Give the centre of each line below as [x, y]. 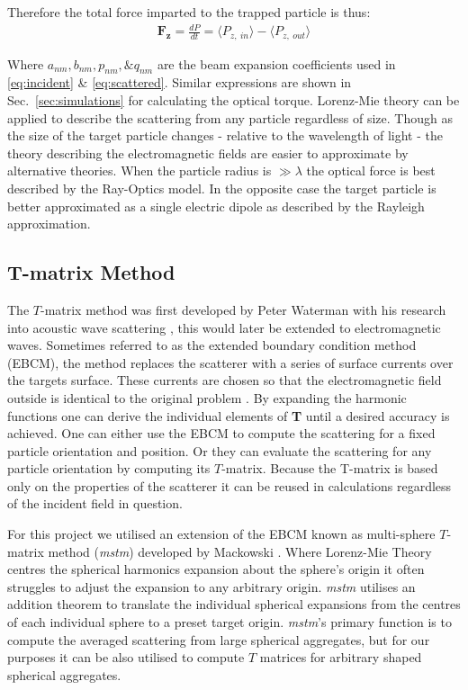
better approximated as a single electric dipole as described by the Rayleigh [216, 206]
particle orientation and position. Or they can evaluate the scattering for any [220, 450]
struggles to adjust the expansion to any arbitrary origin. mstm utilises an [211, 586]
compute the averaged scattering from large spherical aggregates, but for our [219, 639]
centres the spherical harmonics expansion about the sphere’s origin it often [216, 569]
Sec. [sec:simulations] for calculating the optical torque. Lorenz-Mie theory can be [234, 99]
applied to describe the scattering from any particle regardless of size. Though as [230, 117]
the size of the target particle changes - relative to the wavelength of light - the [225, 135]
